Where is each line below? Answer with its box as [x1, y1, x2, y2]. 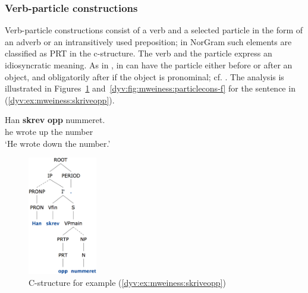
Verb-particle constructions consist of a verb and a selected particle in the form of [5, 24, 303, 36]
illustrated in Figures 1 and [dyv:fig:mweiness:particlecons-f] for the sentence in [5, 82, 296, 94]
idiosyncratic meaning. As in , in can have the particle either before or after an [5, 59, 293, 71]
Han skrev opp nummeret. [5, 114, 105, 126]
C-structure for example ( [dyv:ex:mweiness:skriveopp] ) [29, 276, 226, 288]
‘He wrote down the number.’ [5, 137, 111, 149]
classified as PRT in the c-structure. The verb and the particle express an [5, 47, 272, 59]
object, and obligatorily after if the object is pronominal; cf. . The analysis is [5, 70, 284, 83]
